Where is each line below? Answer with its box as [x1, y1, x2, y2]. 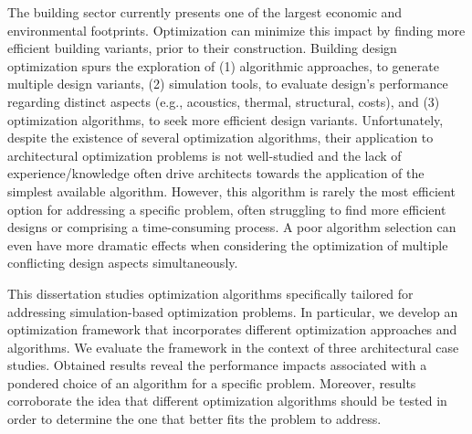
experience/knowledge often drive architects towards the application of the [7, 164, 425, 183]
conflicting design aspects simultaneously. [7, 253, 238, 272]
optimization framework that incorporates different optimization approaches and [7, 320, 457, 339]
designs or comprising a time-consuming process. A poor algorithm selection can [7, 217, 456, 237]
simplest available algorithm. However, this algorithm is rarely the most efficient [7, 181, 456, 200]
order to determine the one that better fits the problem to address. [7, 409, 382, 429]
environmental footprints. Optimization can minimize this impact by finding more [7, 20, 466, 39]
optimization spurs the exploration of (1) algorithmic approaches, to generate [7, 56, 439, 75]
